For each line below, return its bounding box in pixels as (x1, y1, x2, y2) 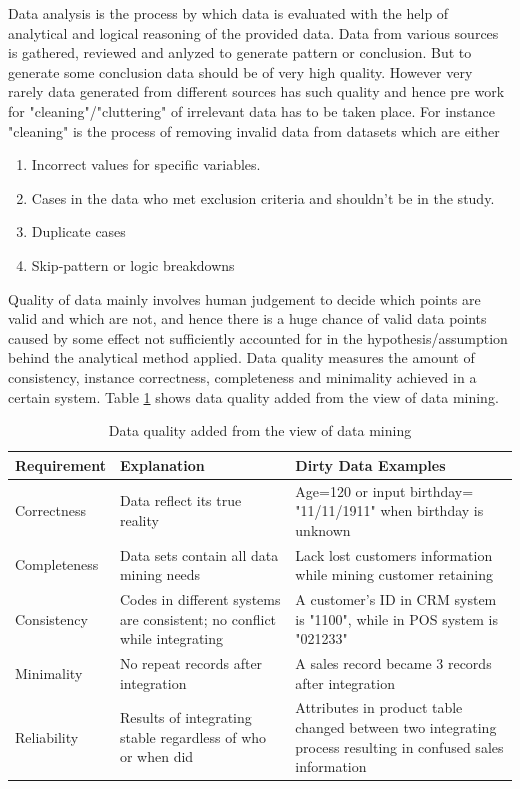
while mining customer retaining (295, 564, 494, 585)
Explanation (119, 454, 205, 475)
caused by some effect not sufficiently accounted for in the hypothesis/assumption (8, 327, 508, 348)
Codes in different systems (119, 589, 281, 609)
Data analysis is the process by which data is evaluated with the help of (8, 3, 449, 23)
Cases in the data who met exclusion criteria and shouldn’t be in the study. (31, 187, 495, 208)
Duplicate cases (31, 221, 126, 242)
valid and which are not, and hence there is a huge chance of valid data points (8, 308, 487, 329)
